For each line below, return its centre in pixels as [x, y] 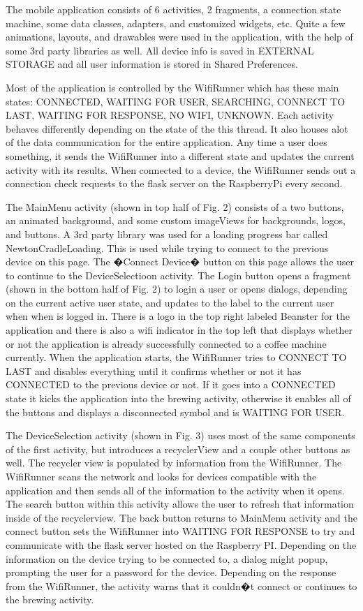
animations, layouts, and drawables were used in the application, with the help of [179, 37]
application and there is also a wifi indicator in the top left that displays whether [179, 330]
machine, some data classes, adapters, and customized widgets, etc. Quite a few [176, 23]
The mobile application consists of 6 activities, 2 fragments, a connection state [173, 9]
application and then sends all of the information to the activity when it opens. [175, 490]
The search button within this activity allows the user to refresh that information [180, 504]
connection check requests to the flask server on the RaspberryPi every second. [174, 183]
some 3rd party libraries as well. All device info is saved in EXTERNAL [160, 50]
